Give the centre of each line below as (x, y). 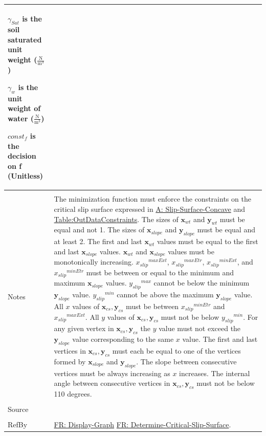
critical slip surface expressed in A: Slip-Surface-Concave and (150, 209)
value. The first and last (220, 339)
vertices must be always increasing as (112, 373)
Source (18, 409)
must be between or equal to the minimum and (160, 272)
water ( (21, 118)
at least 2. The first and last (98, 241)
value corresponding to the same (123, 339)
